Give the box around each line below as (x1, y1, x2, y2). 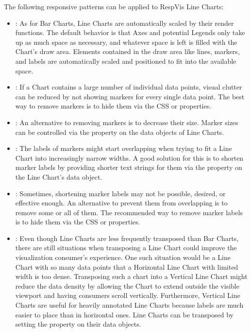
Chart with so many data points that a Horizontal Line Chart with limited (15, 261, 238, 272)
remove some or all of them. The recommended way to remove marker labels (15, 207, 243, 217)
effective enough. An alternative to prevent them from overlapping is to (15, 198, 228, 208)
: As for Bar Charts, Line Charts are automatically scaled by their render (15, 18, 234, 28)
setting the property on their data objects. (15, 319, 141, 329)
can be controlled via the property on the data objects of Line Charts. (15, 127, 224, 137)
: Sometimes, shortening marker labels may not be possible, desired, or (15, 188, 226, 198)
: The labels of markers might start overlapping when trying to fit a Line (15, 143, 232, 153)
